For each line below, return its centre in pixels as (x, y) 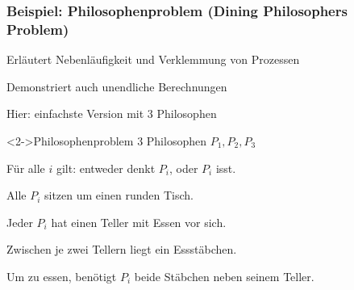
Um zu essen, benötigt (62, 276)
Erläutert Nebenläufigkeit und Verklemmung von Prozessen (153, 59)
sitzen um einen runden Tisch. (119, 195)
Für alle (26, 168)
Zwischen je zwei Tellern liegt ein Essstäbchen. (122, 249)
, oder (183, 168)
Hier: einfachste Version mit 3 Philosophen (112, 113)
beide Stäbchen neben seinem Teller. (224, 276)
